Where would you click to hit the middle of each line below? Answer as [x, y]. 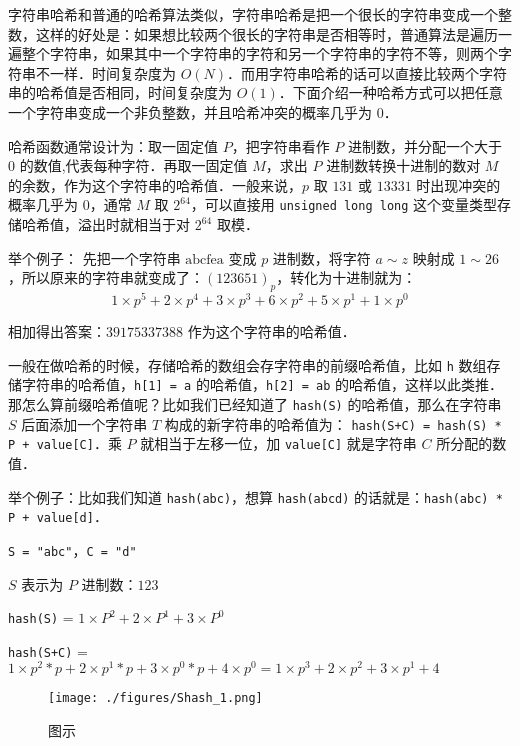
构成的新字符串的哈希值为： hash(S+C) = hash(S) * [333, 423]
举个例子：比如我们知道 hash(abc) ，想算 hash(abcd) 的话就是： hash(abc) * [255, 496]
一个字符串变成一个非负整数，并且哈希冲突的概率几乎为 [190, 111]
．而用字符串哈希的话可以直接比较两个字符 [367, 72]
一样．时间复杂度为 [112, 72]
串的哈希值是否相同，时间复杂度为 [120, 92]
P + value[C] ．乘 [65, 443]
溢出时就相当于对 [133, 224]
